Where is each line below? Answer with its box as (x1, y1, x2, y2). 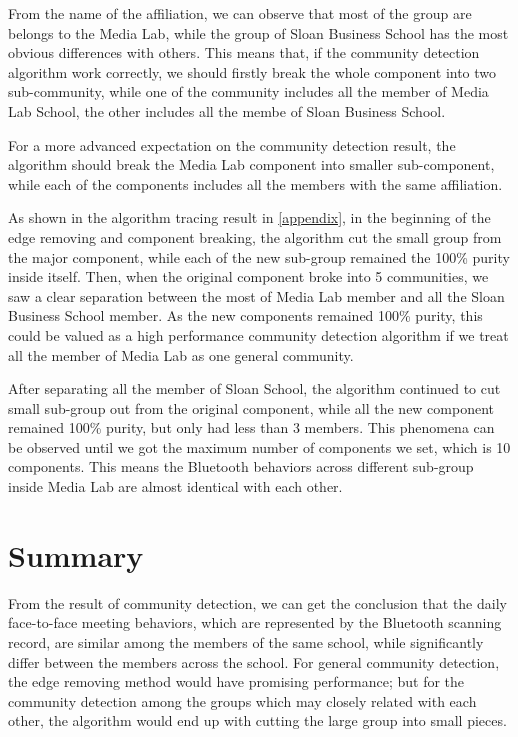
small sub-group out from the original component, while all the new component (8, 397, 495, 418)
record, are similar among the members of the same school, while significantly (8, 631, 484, 652)
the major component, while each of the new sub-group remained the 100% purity (8, 246, 510, 267)
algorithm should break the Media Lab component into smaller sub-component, (8, 154, 495, 175)
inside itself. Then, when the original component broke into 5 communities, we (8, 266, 489, 287)
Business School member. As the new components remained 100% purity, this (8, 305, 483, 326)
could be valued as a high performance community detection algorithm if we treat (8, 324, 509, 345)
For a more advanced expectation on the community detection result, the (8, 134, 456, 155)
